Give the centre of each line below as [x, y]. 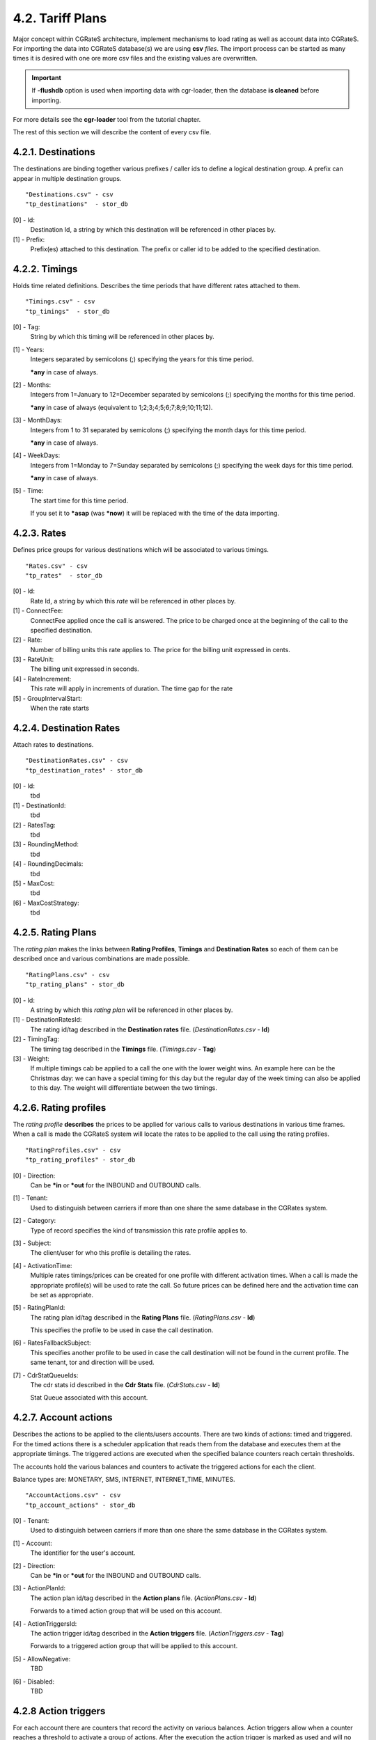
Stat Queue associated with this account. [89, 1398]
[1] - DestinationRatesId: [47, 1020]
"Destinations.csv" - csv [70, 194]
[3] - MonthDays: [38, 420]
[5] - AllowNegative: [42, 1659]
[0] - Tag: [26, 327]
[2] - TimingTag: [36, 1039]
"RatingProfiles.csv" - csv [73, 1150]
